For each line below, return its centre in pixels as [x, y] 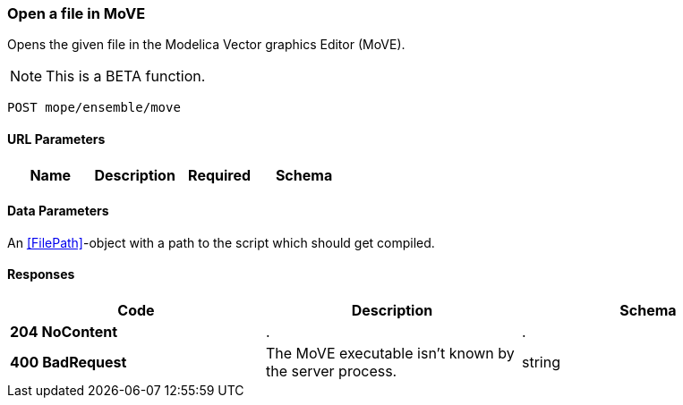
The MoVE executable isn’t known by [390, 354]
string [541, 363]
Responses [41, 274]
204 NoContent [64, 332]
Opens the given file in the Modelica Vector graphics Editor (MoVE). [206, 45]
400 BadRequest [68, 363]
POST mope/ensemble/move [94, 108]
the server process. [331, 371]
